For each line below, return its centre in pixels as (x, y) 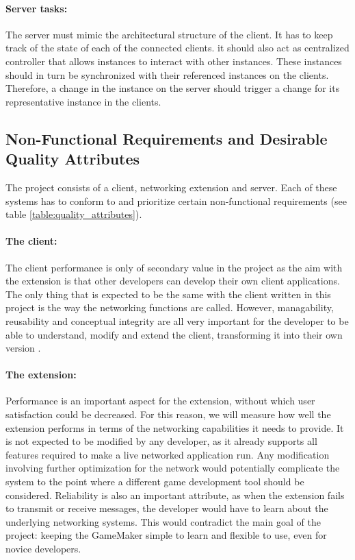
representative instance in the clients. (83, 101)
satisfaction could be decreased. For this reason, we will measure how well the (168, 414)
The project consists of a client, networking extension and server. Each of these (171, 187)
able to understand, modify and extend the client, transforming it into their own (174, 334)
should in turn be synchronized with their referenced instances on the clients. (167, 74)
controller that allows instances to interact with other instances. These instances (174, 61)
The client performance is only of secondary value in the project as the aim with (174, 267)
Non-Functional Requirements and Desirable (167, 138)
